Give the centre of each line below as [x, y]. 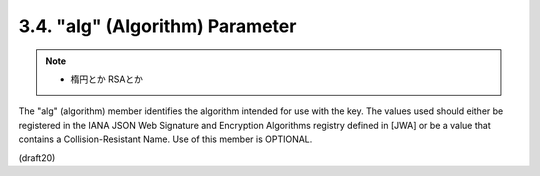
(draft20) [37, 157]
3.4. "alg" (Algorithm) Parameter [157, 26]
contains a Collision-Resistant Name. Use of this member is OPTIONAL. [165, 139]
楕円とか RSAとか [107, 79]
